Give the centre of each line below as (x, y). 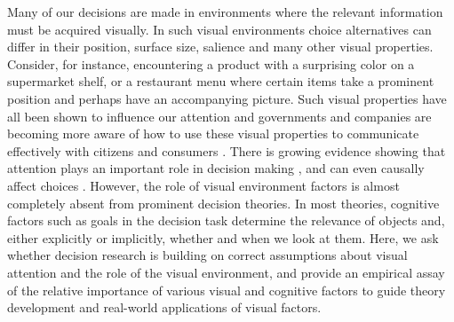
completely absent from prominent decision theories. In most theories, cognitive (223, 203)
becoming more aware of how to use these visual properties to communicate (213, 134)
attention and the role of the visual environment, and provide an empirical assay (226, 272)
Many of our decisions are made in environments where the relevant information (225, 12)
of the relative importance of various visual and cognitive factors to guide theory (227, 290)
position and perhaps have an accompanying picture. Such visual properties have (227, 98)
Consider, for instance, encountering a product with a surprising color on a (211, 63)
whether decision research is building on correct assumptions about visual (207, 255)
